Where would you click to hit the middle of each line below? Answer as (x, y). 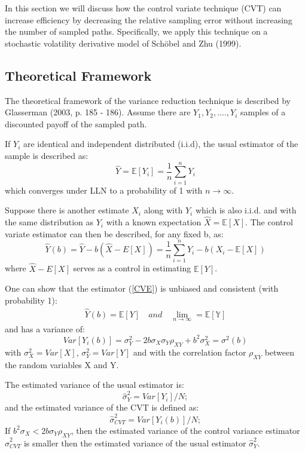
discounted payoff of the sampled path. (76, 123)
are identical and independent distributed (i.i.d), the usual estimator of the (161, 144)
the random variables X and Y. (62, 364)
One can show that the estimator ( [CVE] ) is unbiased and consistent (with (142, 288)
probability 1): (31, 300)
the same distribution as (49, 222)
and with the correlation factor (190, 352)
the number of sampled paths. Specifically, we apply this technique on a (136, 31)
